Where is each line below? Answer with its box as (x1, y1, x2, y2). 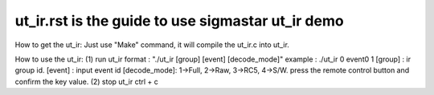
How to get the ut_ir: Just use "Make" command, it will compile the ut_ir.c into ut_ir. (14, 40, 289, 49)
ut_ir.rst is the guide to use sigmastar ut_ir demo (14, 12, 345, 30)
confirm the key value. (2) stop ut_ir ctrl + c (14, 77, 158, 86)
